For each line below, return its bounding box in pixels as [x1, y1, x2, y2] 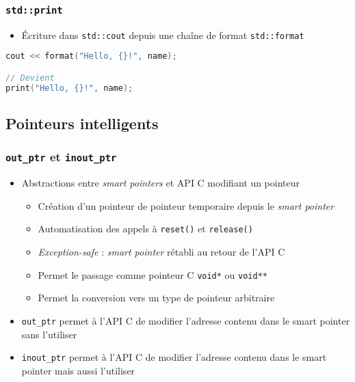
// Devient [5, 72, 55, 83]
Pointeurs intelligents [5, 113, 159, 134]
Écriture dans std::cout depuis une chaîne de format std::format [21, 27, 304, 42]
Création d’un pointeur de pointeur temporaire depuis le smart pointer [38, 198, 334, 213]
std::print [5, 4, 63, 16]
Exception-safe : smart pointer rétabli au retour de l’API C [38, 245, 285, 259]
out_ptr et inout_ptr [5, 148, 117, 165]
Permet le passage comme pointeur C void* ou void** [38, 267, 267, 282]
